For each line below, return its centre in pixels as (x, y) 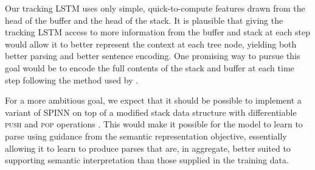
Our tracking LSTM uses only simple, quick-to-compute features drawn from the (155, 8)
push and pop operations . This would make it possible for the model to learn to (154, 124)
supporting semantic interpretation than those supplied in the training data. (147, 160)
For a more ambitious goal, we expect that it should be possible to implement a (153, 100)
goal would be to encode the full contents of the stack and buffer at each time (150, 67)
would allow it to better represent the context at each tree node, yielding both (151, 44)
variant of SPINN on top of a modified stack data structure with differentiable (151, 112)
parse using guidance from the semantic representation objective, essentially (146, 136)
